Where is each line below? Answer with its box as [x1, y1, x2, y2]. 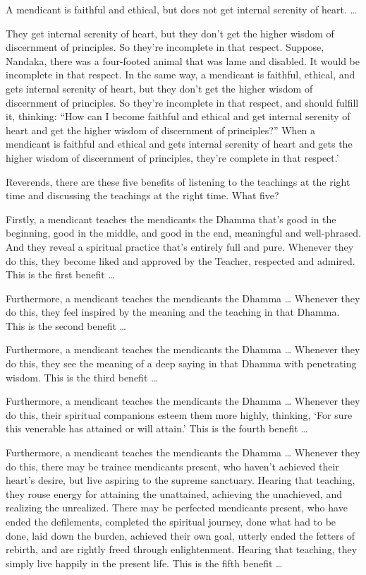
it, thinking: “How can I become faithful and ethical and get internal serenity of [6, 109, 350, 124]
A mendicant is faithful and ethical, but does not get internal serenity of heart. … [6, 2, 357, 16]
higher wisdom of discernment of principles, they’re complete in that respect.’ [6, 150, 339, 165]
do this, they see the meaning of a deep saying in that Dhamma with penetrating [6, 356, 357, 371]
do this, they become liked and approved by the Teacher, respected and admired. [6, 253, 355, 268]
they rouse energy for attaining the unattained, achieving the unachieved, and [6, 486, 343, 501]
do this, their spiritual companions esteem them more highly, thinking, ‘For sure [6, 407, 353, 422]
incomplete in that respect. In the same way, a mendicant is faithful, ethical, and [6, 67, 355, 82]
